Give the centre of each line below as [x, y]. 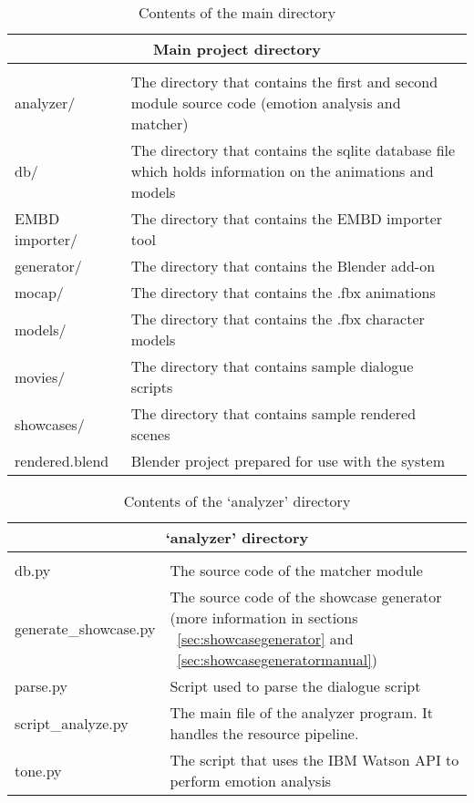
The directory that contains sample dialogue [272, 366]
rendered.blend [62, 461]
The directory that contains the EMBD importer [287, 218]
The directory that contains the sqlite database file [293, 150]
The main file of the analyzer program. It [301, 712]
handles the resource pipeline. [264, 733]
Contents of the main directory [237, 12]
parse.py [41, 686]
